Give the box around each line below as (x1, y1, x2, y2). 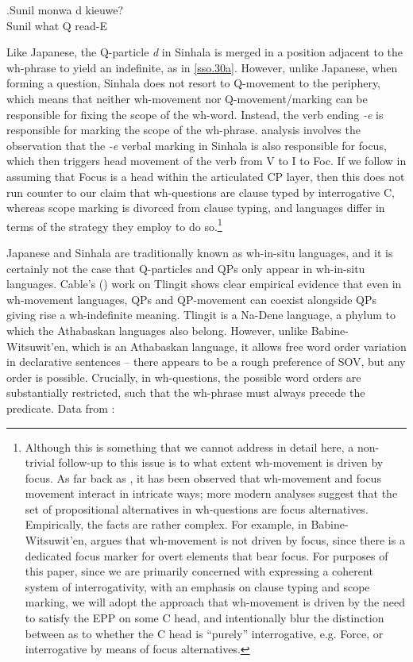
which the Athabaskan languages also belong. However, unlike (6, 321, 308, 338)
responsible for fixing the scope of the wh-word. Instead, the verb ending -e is (6, 106, 384, 122)
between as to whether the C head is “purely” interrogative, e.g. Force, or (25, 625, 384, 641)
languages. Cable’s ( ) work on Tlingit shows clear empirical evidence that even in (6, 275, 402, 292)
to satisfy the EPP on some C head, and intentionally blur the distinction (25, 610, 384, 626)
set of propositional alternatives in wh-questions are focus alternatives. (25, 500, 369, 517)
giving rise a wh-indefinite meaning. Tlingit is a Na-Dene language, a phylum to (6, 306, 396, 323)
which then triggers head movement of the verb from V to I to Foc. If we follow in (6, 152, 407, 169)
